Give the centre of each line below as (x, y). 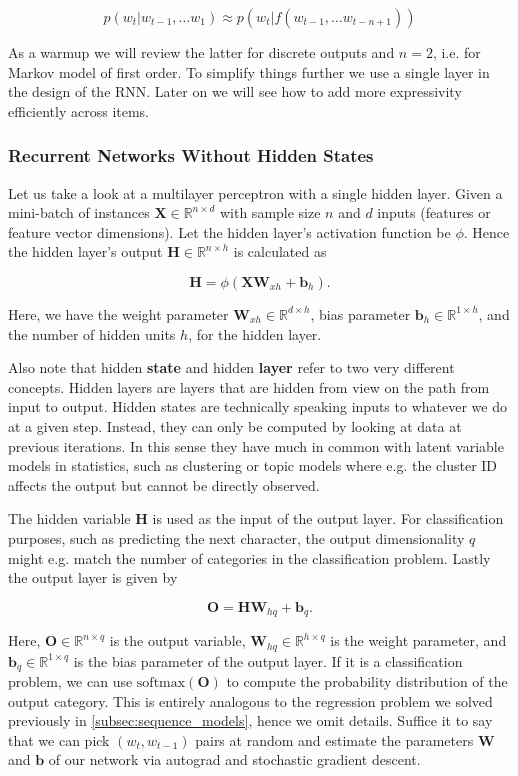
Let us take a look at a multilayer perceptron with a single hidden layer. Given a (255, 192)
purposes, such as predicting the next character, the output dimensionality (236, 537)
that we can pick (59, 739)
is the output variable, (177, 640)
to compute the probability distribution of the (367, 681)
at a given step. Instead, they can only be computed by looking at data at (235, 425)
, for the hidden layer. (255, 333)
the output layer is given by (93, 577)
